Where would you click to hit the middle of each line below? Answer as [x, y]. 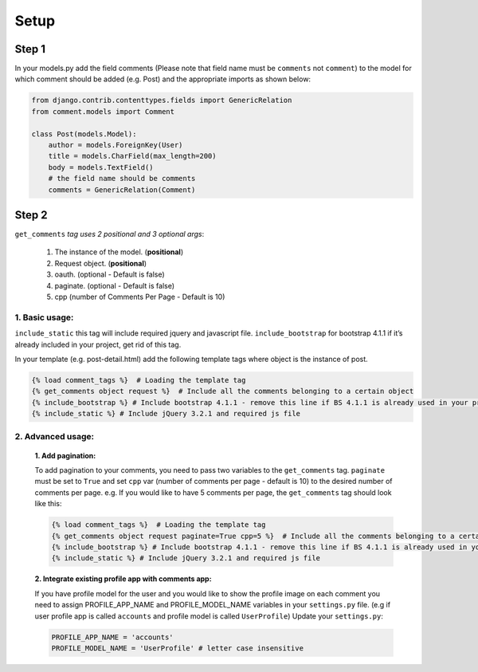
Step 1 [30, 49]
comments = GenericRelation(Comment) [122, 190]
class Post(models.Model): [84, 134]
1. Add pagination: [65, 455]
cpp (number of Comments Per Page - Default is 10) [140, 297]
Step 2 [31, 215]
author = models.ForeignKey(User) [116, 145]
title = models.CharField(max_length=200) [132, 156]
